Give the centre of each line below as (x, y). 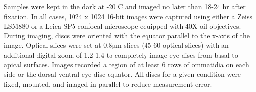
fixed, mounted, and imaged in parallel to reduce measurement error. (108, 83)
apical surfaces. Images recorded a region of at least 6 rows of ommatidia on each (127, 64)
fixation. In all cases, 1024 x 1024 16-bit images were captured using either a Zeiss (128, 16)
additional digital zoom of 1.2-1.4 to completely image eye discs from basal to (121, 54)
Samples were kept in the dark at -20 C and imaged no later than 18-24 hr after (125, 6)
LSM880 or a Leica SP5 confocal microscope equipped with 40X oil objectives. (123, 26)
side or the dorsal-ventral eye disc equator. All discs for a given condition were (123, 74)
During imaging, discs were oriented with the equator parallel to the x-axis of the (127, 35)
